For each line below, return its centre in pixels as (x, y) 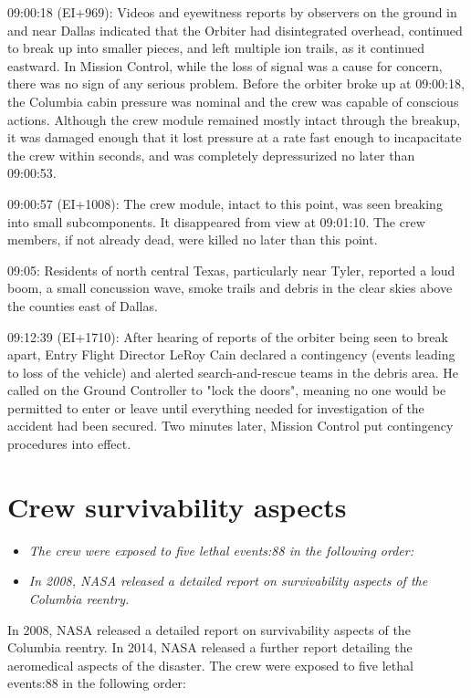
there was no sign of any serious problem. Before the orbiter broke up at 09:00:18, (236, 83)
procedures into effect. (69, 444)
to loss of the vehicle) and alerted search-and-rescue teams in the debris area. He (233, 372)
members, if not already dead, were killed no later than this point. (193, 240)
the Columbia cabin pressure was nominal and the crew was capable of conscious (233, 101)
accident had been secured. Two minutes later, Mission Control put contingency (230, 426)
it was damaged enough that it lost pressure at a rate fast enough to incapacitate (235, 137)
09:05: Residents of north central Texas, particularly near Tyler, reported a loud (231, 270)
